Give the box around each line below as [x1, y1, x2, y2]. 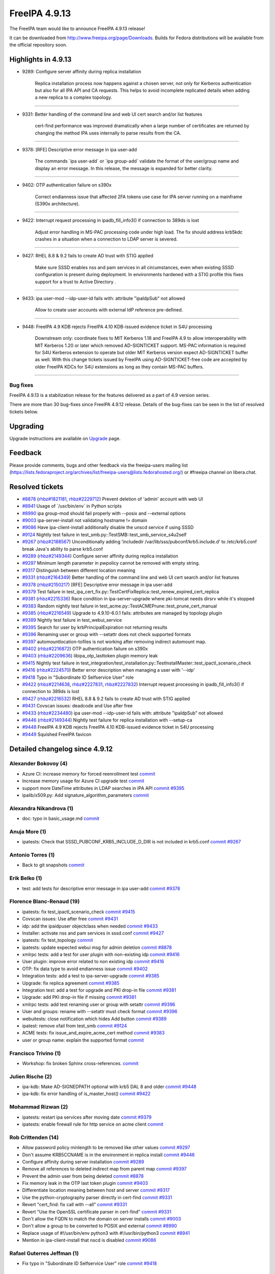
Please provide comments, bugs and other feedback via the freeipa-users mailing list [9, 462, 188, 468]
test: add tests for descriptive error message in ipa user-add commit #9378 [22, 885, 180, 891]
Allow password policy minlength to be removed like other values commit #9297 [22, 1145, 190, 1151]
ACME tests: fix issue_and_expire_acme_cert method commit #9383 [22, 1030, 165, 1036]
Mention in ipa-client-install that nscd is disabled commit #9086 [22, 1237, 156, 1243]
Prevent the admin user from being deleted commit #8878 [22, 1173, 144, 1179]
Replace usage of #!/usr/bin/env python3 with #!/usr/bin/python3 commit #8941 [22, 1230, 190, 1236]
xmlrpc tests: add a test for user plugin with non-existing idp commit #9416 [22, 951, 180, 958]
